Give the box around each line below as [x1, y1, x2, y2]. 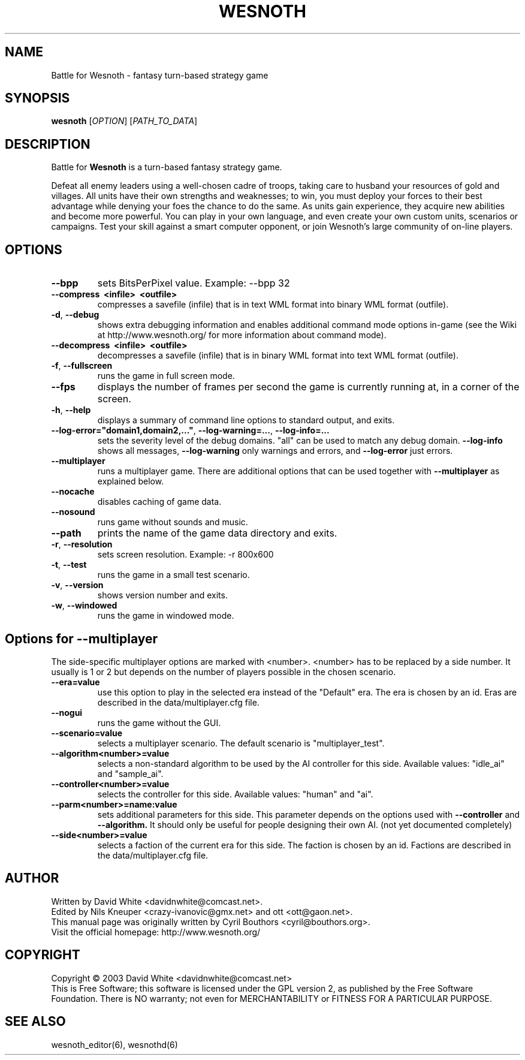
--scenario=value [51, 727, 123, 738]
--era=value [51, 676, 100, 687]
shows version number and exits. [97, 590, 228, 601]
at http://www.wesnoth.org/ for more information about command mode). [97, 330, 387, 341]
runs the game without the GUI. [97, 717, 221, 728]
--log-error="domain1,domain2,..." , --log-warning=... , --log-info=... [51, 425, 330, 436]
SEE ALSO [5, 1014, 66, 1029]
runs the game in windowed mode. [97, 610, 234, 621]
